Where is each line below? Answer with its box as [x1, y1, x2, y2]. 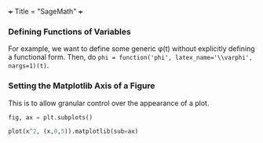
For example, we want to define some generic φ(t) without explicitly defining [8, 44, 255, 53]
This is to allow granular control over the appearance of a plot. [8, 98, 210, 108]
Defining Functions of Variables [8, 26, 131, 37]
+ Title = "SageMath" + [8, 7, 84, 16]
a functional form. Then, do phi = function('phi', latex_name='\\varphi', [8, 53, 253, 62]
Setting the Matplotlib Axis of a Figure [8, 80, 155, 91]
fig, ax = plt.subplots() [8, 113, 93, 121]
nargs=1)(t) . [8, 60, 49, 70]
